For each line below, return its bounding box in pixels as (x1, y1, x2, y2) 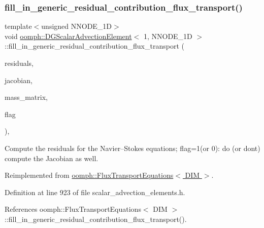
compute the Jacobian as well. (5, 153, 98, 163)
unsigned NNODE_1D (41, 21, 112, 31)
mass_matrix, (5, 92, 48, 102)
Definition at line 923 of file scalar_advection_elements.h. (5, 186, 185, 197)
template (5, 21, 32, 31)
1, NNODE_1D (143, 30, 192, 41)
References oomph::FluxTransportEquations (5, 204, 141, 214)
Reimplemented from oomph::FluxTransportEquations (5, 170, 174, 180)
